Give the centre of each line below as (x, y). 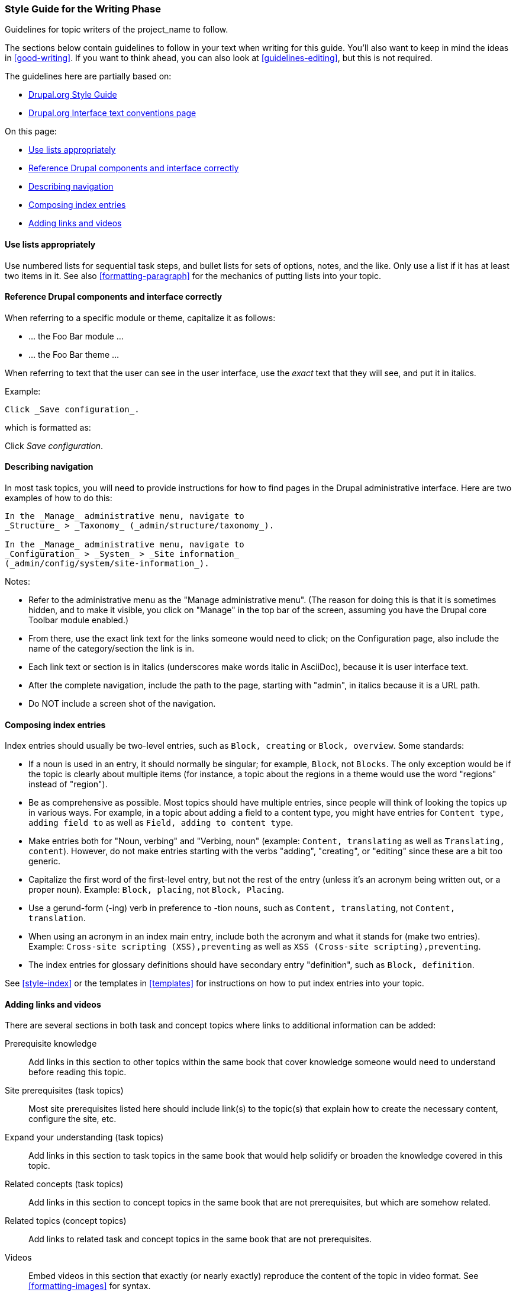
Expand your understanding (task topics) (84, 1137)
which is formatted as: (48, 427)
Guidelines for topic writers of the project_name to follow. (117, 30)
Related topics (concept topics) (66, 1221)
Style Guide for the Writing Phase (83, 9)
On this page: (31, 132)
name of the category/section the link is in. (112, 649)
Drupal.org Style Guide (73, 95)
